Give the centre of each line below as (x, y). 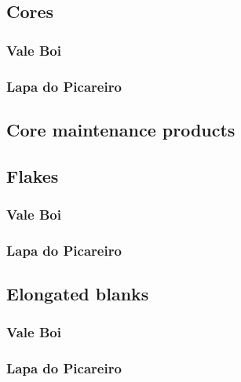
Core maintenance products (121, 129)
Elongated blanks (78, 294)
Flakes (33, 175)
